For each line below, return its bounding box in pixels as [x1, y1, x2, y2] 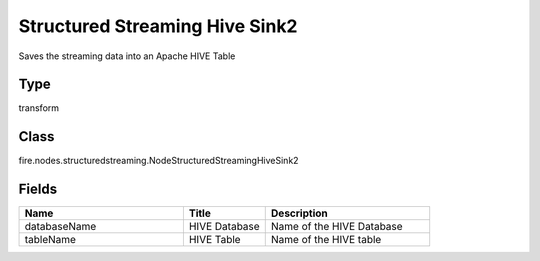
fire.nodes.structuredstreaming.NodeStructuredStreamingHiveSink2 [18, 155, 299, 167]
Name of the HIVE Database [270, 220, 404, 234]
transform [18, 102, 60, 114]
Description [270, 206, 329, 220]
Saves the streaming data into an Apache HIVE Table [18, 50, 236, 62]
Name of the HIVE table [270, 233, 382, 247]
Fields [18, 181, 58, 198]
